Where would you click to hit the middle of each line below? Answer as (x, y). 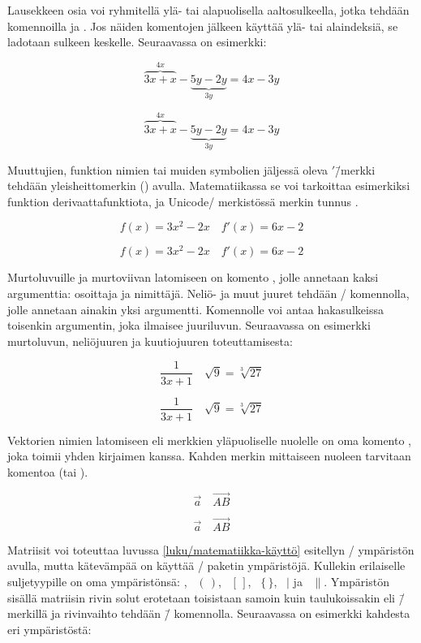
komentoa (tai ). (48, 471)
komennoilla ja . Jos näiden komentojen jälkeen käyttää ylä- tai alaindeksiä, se (203, 26)
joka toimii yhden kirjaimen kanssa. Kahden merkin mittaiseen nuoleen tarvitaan (209, 456)
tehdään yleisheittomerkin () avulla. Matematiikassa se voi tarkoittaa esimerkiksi (209, 186)
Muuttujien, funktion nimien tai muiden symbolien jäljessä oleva (168, 169)
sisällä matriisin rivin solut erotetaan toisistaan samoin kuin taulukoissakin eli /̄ (206, 597)
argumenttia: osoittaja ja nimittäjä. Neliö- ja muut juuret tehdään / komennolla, (208, 293)
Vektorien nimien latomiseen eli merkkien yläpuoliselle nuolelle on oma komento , (209, 440)
